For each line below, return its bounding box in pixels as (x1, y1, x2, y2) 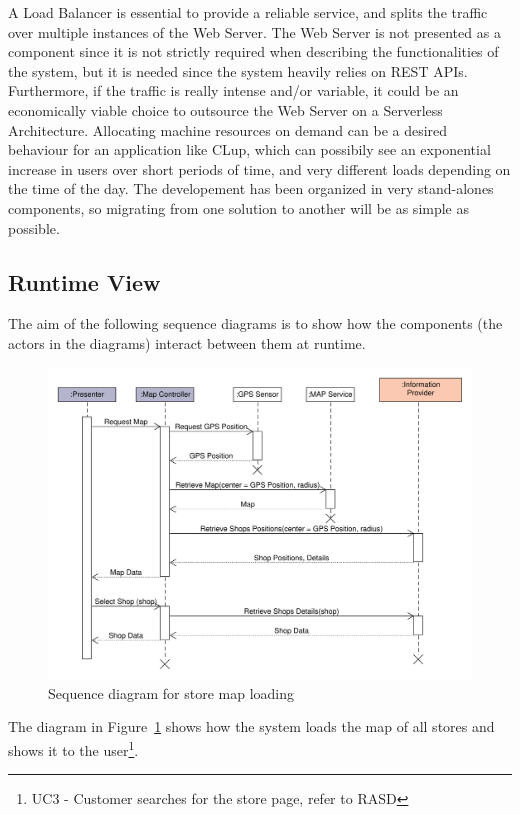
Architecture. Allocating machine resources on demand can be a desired (8, 119, 448, 140)
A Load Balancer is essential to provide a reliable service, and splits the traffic (8, 2, 488, 22)
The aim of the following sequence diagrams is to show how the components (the (8, 313, 503, 334)
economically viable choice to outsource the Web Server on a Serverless (8, 99, 443, 120)
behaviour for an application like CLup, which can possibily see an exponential (8, 139, 491, 160)
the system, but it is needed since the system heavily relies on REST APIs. (8, 60, 468, 81)
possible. (8, 217, 60, 238)
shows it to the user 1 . (8, 737, 139, 760)
